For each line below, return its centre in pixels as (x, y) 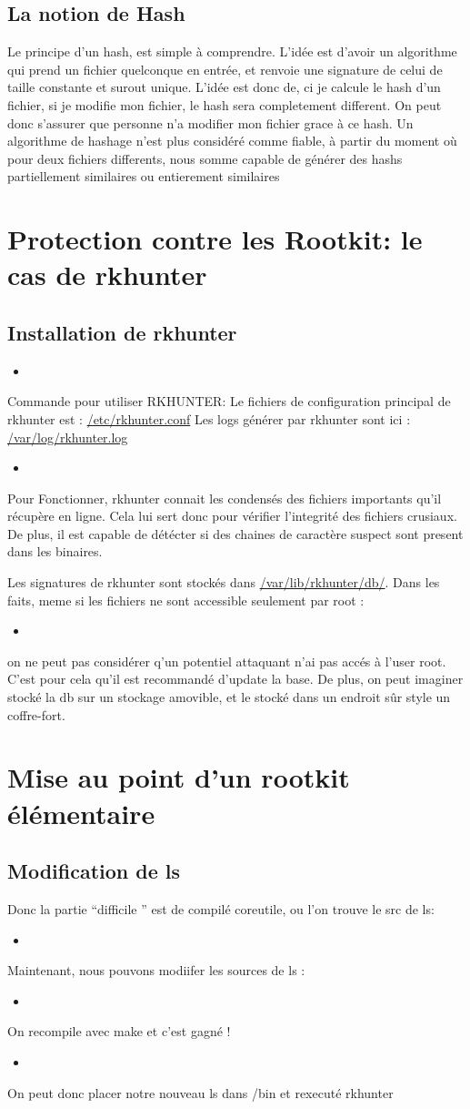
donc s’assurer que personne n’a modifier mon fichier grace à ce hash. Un (210, 122)
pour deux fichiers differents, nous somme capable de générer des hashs (205, 158)
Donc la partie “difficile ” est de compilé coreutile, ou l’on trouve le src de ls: (221, 908)
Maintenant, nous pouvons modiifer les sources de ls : (156, 970)
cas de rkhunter (107, 275)
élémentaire (81, 813)
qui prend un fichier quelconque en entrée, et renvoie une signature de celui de (225, 69)
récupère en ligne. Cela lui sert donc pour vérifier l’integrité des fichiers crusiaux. (232, 516)
